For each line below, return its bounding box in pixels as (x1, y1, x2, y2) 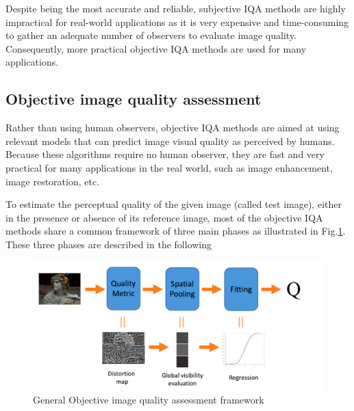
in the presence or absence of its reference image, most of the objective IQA (5, 210, 323, 224)
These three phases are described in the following (5, 237, 212, 251)
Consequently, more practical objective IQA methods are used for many (5, 41, 307, 55)
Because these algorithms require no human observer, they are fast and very (5, 147, 325, 161)
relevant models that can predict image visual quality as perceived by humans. (5, 133, 335, 148)
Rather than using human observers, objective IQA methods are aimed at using (5, 120, 340, 135)
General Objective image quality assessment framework (33, 392, 264, 406)
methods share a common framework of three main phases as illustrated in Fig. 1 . (5, 224, 346, 238)
